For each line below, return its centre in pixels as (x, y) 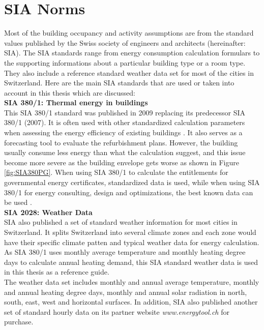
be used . (18, 202)
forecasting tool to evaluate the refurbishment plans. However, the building (121, 142)
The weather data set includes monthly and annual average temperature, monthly (132, 281)
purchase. (19, 322)
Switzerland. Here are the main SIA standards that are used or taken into (119, 83)
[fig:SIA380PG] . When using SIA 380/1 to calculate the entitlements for (116, 172)
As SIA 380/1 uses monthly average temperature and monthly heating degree (125, 252)
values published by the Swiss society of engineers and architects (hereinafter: (125, 42)
